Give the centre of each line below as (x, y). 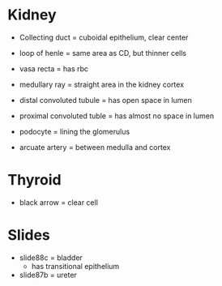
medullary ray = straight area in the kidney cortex (101, 84)
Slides (29, 235)
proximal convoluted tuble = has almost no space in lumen (117, 116)
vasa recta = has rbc (54, 68)
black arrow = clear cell (59, 202)
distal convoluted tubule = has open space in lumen (105, 100)
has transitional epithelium (75, 266)
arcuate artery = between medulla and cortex (95, 147)
